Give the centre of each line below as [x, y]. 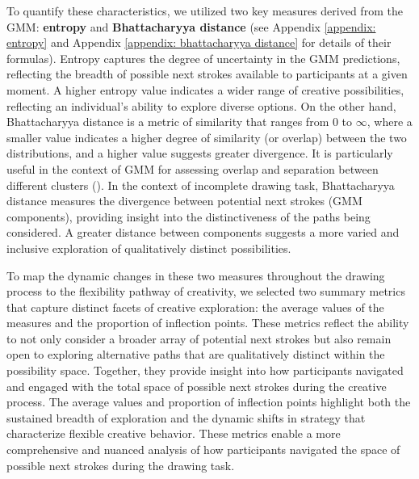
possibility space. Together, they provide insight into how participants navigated [205, 370]
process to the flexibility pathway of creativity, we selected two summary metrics [206, 291]
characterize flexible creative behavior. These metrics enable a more [174, 433]
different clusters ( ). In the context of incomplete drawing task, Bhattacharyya [201, 185]
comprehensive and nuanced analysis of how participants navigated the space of [203, 450]
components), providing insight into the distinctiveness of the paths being [189, 216]
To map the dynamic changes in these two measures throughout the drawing [196, 275]
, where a [390, 122]
